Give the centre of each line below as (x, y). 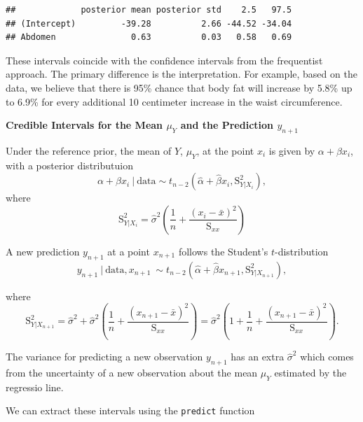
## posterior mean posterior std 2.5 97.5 (149, 10)
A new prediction (43, 251)
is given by (292, 150)
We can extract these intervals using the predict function (130, 410)
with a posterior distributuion (69, 165)
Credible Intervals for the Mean (84, 125)
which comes (327, 357)
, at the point (225, 150)
